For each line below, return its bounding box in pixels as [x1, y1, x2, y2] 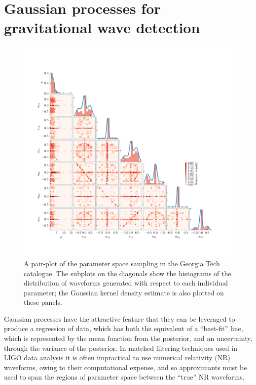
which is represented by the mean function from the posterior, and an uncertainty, [4, 333, 253, 343]
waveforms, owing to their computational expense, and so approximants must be [4, 362, 247, 372]
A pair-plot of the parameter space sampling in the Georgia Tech [24, 258, 220, 268]
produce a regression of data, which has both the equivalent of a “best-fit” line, [4, 323, 243, 334]
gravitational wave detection [4, 17, 200, 38]
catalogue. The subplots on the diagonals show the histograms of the [24, 268, 231, 278]
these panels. [24, 297, 62, 307]
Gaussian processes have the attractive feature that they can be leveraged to [4, 313, 235, 324]
